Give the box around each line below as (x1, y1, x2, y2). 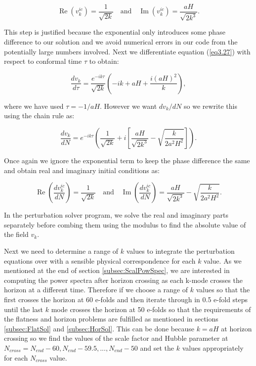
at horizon (221, 323, 252, 333)
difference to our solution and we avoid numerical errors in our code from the (4, 37, 238, 47)
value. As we (204, 255, 242, 266)
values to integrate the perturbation (126, 245, 235, 256)
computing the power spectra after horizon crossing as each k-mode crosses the (4, 274, 243, 285)
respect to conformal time (4, 56, 82, 66)
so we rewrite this (183, 100, 237, 111)
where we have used (4, 100, 64, 111)
